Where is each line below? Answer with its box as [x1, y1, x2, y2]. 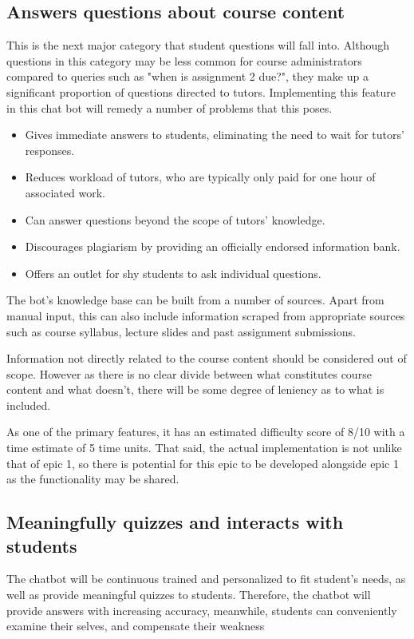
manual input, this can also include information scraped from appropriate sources [6, 307, 405, 323]
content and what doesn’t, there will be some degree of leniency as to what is [6, 381, 384, 398]
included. [6, 396, 51, 413]
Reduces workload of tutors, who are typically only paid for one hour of [25, 169, 376, 185]
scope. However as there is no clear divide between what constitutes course [6, 365, 372, 382]
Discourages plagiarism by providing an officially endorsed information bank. [25, 238, 400, 255]
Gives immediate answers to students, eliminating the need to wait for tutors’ [25, 126, 404, 143]
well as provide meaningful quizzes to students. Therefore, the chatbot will [6, 586, 371, 603]
